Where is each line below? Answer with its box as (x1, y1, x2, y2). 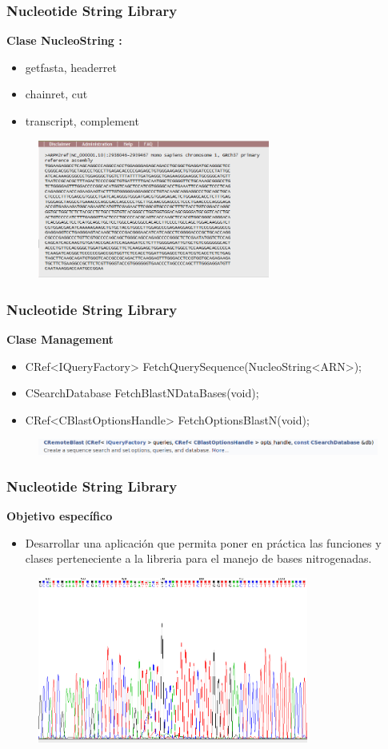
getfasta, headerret (25, 58, 117, 75)
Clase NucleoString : (6, 32, 122, 49)
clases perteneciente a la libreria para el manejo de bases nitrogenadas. (25, 550, 372, 567)
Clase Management (6, 330, 114, 347)
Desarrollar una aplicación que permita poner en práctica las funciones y (25, 534, 382, 551)
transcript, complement (25, 113, 139, 129)
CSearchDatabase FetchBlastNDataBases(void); (25, 384, 259, 401)
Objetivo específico (6, 508, 113, 524)
